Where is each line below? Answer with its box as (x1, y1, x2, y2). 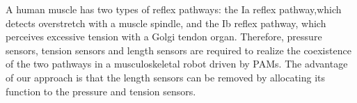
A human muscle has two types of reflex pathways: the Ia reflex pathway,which (6, 2, 342, 16)
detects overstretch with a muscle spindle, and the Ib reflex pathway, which (6, 15, 326, 30)
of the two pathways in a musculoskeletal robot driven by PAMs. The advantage (6, 56, 348, 71)
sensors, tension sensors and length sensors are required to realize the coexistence (6, 42, 351, 57)
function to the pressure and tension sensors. (6, 84, 196, 98)
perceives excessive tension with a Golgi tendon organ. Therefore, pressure (6, 29, 322, 44)
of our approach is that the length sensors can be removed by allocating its (6, 70, 326, 84)
